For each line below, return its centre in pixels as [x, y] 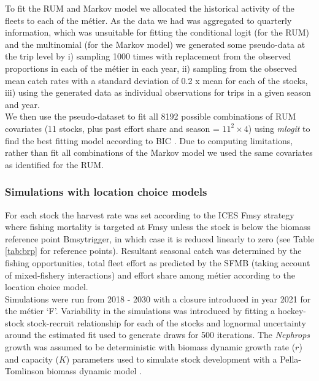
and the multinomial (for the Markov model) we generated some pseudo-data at [155, 44]
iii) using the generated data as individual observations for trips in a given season [158, 92]
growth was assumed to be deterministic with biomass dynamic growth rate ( [150, 347]
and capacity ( [32, 359]
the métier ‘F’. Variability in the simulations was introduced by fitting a [140, 311]
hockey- [292, 311]
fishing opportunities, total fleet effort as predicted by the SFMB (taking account [158, 262]
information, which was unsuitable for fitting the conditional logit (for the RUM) [157, 32]
